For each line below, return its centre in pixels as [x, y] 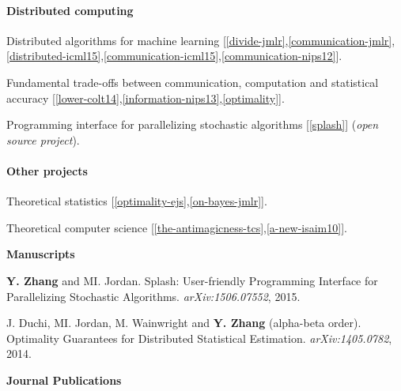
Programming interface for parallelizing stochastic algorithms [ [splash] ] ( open [193, 124]
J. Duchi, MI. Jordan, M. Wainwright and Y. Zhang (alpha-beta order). [184, 323]
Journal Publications [64, 380]
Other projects [47, 170]
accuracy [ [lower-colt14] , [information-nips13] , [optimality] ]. [146, 98]
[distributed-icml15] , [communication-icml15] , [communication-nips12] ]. [174, 56]
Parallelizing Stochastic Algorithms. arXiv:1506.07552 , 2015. [153, 296]
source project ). [43, 139]
